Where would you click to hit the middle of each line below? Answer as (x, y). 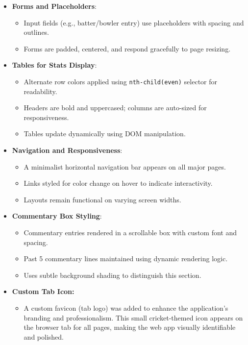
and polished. (44, 336)
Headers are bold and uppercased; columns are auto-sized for (115, 108)
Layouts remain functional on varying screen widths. (102, 199)
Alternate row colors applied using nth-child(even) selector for (121, 81)
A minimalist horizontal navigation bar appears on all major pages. (125, 166)
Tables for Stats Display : (54, 65)
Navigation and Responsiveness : (67, 150)
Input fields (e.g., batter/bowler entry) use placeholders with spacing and (134, 22)
